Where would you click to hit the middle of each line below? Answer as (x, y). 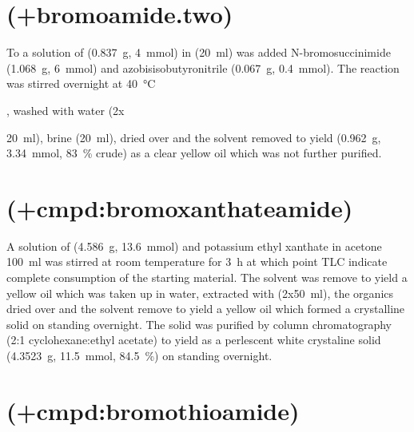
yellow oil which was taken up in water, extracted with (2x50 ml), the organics (200, 293)
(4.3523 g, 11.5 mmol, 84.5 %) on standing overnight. (139, 355)
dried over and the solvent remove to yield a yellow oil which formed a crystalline (206, 309)
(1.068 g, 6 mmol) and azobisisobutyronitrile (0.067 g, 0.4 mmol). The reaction (203, 67)
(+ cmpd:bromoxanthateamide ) (180, 207)
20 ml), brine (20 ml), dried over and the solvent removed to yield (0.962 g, (194, 137)
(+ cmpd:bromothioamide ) (153, 410)
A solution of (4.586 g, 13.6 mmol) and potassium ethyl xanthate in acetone (194, 246)
